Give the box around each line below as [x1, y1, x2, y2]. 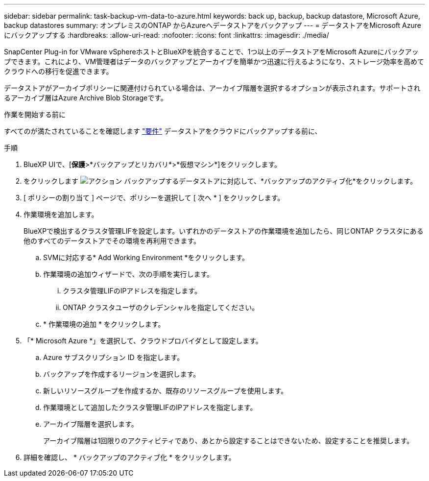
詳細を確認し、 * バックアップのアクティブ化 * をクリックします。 [24, 453, 236, 461]
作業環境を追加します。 [24, 210, 98, 218]
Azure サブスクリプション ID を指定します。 [43, 353, 184, 361]
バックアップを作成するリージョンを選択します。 [43, 370, 200, 378]
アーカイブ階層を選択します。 [43, 420, 138, 428]
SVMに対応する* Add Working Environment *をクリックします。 [43, 253, 249, 262]
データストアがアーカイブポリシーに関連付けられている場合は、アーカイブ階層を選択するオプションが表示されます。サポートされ [4, 84, 421, 92]
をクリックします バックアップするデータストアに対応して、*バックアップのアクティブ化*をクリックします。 [24, 177, 417, 185]
